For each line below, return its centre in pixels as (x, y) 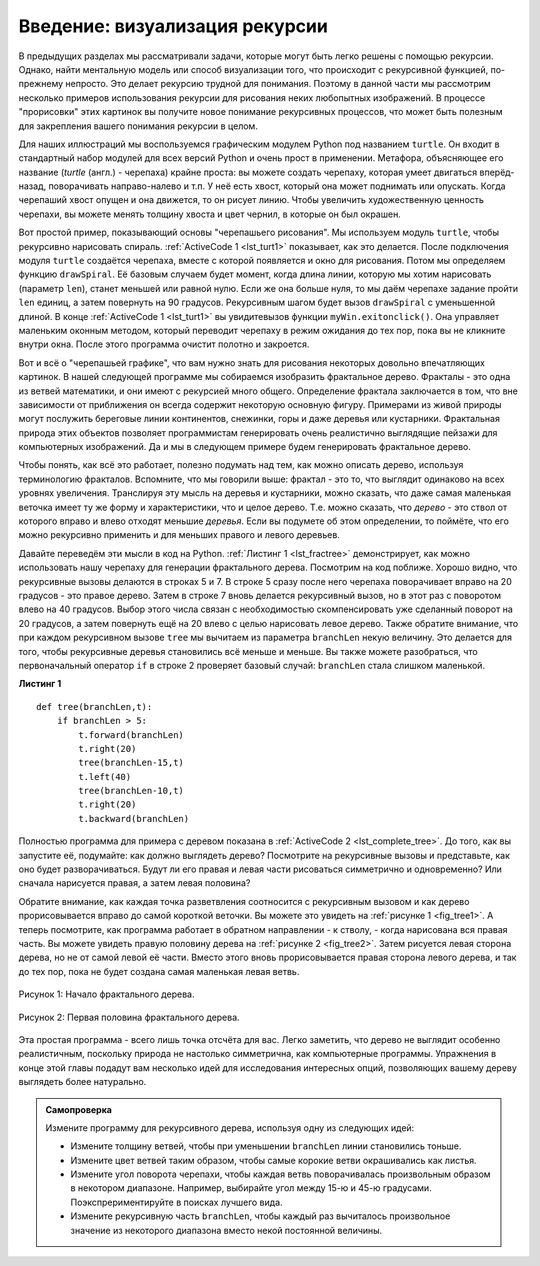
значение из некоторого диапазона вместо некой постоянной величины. (226, 1230)
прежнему (41, 84)
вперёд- (497, 172)
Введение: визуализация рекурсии (173, 26)
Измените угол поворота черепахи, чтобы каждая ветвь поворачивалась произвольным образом (280, 1174)
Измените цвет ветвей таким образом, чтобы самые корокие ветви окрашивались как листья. (273, 1160)
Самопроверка (78, 1109)
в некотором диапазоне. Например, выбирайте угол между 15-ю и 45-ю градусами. (251, 1188)
